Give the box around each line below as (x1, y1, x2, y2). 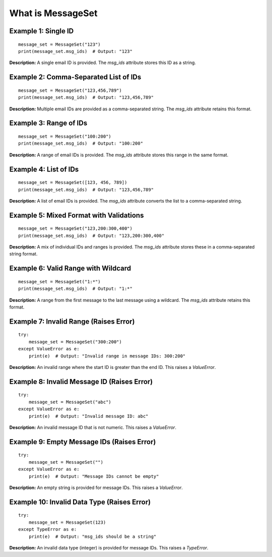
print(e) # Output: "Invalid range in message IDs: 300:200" (28, 353, 186, 359)
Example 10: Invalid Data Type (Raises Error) (9, 498, 151, 506)
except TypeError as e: (18, 527, 77, 532)
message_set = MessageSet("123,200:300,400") (18, 226, 133, 231)
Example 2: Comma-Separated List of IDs (9, 73, 142, 82)
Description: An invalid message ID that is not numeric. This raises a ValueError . (9, 424, 176, 430)
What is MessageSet (9, 8, 98, 19)
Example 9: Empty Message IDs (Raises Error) (9, 438, 156, 446)
